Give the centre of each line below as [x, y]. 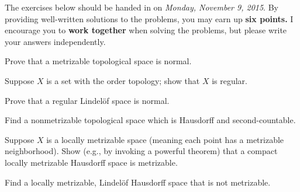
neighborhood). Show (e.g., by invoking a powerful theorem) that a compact [141, 151]
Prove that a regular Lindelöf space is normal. [87, 100]
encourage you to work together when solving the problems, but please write [146, 30]
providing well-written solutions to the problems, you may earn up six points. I [149, 18]
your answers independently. [55, 41]
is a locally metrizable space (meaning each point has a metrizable [165, 139]
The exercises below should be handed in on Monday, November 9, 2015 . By [142, 7]
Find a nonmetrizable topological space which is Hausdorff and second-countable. [150, 120]
